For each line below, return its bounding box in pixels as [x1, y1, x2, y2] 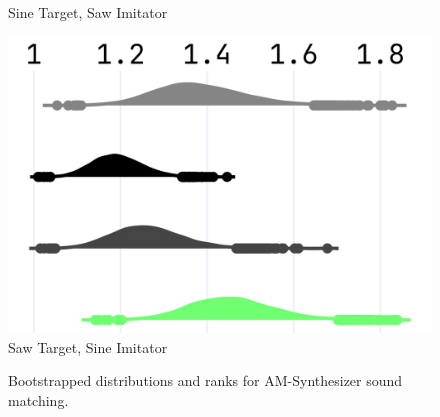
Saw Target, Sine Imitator [8, 336, 168, 357]
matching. [8, 389, 69, 410]
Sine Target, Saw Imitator [8, 2, 168, 22]
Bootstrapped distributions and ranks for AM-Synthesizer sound [8, 370, 403, 391]
